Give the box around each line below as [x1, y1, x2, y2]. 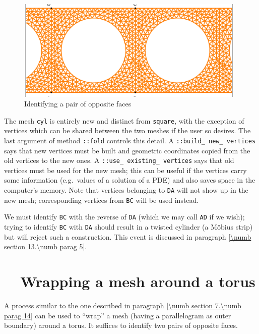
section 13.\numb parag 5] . [4, 241, 87, 252]
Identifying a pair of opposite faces [24, 98, 132, 109]
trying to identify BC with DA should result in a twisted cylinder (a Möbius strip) [4, 221, 253, 232]
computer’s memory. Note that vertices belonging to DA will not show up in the [4, 185, 248, 195]
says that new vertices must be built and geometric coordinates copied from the [4, 145, 250, 155]
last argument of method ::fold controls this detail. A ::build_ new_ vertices [4, 135, 256, 145]
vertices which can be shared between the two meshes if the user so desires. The [4, 125, 251, 136]
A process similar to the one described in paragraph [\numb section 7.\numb [4, 300, 241, 310]
